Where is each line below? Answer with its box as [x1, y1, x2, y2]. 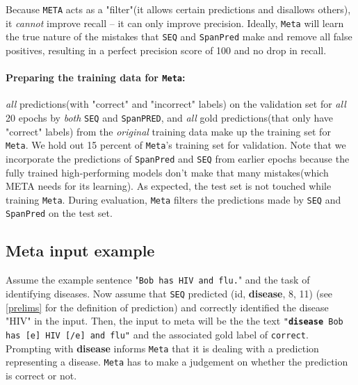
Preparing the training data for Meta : [6, 70, 186, 85]
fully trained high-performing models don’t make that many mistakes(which [6, 165, 329, 179]
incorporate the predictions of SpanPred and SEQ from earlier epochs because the [6, 151, 350, 165]
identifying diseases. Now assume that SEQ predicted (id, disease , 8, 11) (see [6, 286, 333, 300]
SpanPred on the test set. [6, 206, 113, 220]
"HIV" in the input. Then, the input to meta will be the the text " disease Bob [6, 313, 343, 328]
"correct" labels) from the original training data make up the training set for [6, 124, 331, 138]
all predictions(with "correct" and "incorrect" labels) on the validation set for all [6, 97, 346, 111]
